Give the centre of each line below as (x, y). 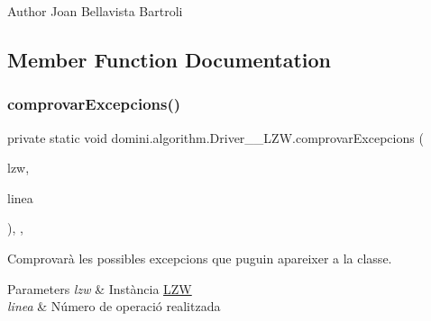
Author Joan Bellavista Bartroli (95, 11)
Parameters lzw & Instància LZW (100, 288)
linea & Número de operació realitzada (114, 306)
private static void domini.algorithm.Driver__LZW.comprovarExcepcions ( (215, 137)
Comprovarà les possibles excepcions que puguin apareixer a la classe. (200, 258)
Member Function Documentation (170, 59)
